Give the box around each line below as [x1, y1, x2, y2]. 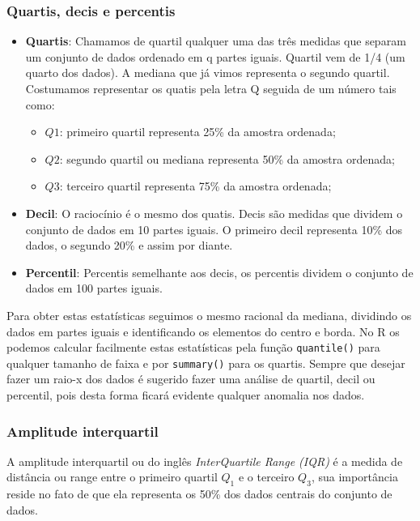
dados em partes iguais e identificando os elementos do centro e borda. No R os [6, 322, 400, 340]
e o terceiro [238, 468, 295, 485]
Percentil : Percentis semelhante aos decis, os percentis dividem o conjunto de [25, 263, 414, 280]
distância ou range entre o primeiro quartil [6, 468, 218, 485]
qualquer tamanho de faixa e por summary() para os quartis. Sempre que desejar [6, 354, 405, 371]
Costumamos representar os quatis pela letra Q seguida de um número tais [25, 80, 397, 96]
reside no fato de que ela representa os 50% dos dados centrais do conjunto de [6, 485, 392, 502]
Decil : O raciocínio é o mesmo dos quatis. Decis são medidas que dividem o [25, 204, 403, 221]
